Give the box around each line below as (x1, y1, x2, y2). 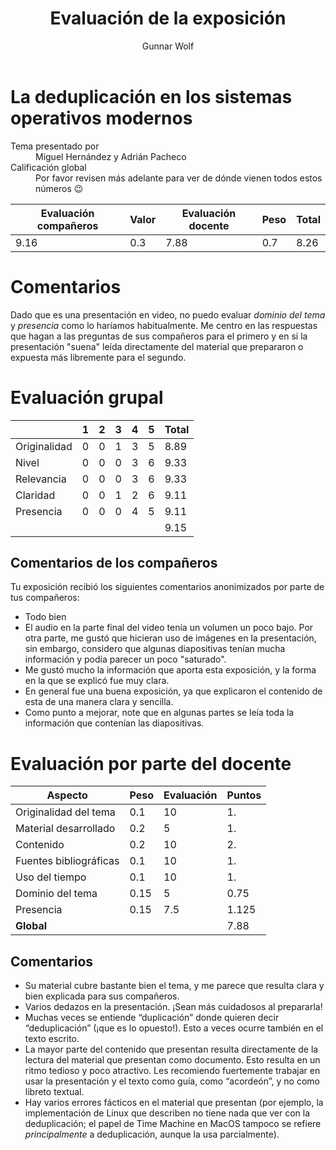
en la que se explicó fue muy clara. (24, 675, 170, 687)
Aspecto (46, 788, 88, 802)
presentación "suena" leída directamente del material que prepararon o (10, 340, 304, 352)
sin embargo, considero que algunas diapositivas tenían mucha (24, 643, 286, 655)
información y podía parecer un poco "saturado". (24, 653, 227, 666)
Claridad (15, 488, 56, 502)
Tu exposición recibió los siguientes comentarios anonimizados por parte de (10, 581, 325, 593)
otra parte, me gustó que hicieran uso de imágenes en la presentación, (24, 632, 317, 644)
